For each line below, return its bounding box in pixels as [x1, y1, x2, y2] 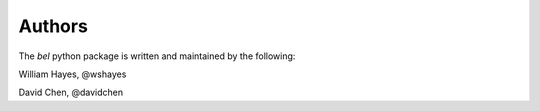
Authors [18, 15, 89, 37]
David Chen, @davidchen [18, 86, 124, 99]
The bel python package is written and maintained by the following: [18, 50, 296, 62]
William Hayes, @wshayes [18, 68, 127, 80]
